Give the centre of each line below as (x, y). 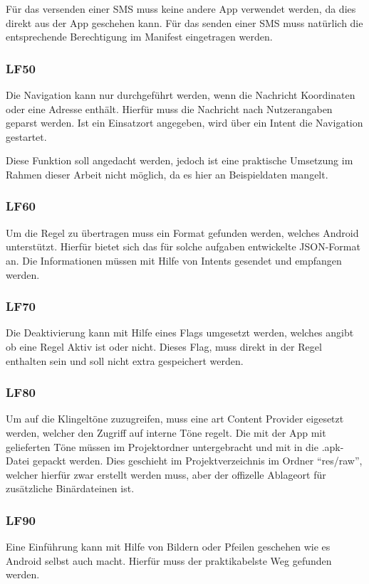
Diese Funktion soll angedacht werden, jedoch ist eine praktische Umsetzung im (180, 160)
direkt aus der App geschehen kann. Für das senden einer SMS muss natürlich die (184, 22)
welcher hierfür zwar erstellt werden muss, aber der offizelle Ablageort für (166, 474)
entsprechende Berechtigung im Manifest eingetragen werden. (139, 37)
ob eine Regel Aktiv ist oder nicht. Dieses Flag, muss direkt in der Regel (164, 346)
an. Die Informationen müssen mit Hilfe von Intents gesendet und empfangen (174, 260)
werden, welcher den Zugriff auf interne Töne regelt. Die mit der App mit (166, 432)
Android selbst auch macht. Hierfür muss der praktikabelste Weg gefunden (169, 560)
